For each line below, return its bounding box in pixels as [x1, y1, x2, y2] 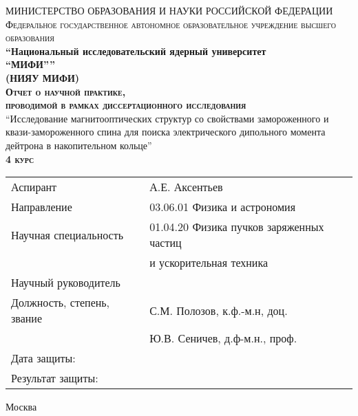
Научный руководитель [11, 274, 120, 291]
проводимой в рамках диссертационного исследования [6, 98, 246, 112]
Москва [6, 399, 37, 414]
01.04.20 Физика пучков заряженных [149, 219, 324, 235]
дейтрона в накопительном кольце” [6, 138, 152, 152]
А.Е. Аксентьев [149, 179, 223, 195]
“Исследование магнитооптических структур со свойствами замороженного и [6, 111, 329, 125]
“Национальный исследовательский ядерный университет [6, 43, 266, 58]
